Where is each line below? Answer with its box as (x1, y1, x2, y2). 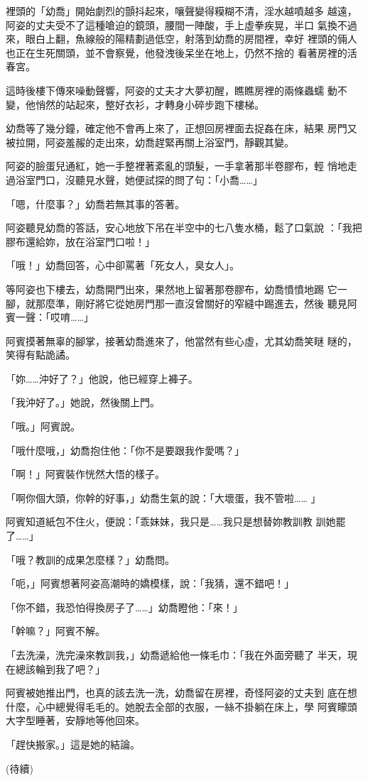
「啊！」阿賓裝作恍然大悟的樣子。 (6, 466, 165, 481)
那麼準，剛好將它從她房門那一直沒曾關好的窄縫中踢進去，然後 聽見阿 (35, 295, 357, 310)
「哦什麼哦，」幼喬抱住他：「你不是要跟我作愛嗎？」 (6, 442, 244, 457)
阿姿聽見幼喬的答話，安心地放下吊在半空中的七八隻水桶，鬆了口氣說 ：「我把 (6, 220, 362, 235)
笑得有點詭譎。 (6, 347, 75, 362)
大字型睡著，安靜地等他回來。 (6, 713, 145, 728)
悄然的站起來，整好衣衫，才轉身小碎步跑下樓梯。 (35, 97, 264, 111)
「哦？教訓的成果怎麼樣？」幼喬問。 (6, 552, 175, 567)
